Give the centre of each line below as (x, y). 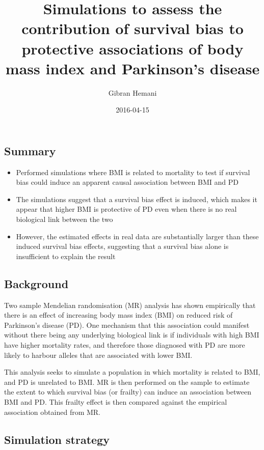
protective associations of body (133, 48)
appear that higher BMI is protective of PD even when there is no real (126, 209)
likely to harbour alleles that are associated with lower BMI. (98, 355)
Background (36, 283)
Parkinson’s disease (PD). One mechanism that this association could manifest (127, 325)
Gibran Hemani (133, 92)
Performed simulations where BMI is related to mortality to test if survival (133, 172)
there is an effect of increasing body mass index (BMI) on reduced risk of (118, 315)
